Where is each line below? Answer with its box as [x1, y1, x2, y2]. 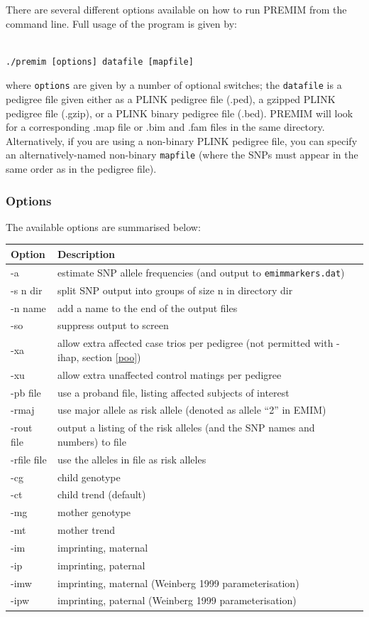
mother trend [57, 522, 115, 537]
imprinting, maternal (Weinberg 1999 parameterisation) [57, 575, 299, 590]
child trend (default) [57, 487, 146, 502]
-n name [11, 300, 46, 315]
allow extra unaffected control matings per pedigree [57, 367, 282, 382]
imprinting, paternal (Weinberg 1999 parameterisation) [57, 593, 297, 608]
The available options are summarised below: [6, 219, 201, 234]
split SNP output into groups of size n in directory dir [57, 282, 293, 297]
